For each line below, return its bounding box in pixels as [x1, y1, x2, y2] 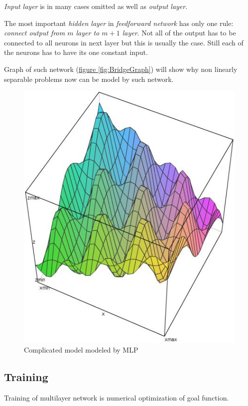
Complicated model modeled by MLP [24, 345, 138, 355]
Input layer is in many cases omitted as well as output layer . [4, 1, 188, 11]
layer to [76, 27, 100, 38]
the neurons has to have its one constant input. [4, 47, 148, 57]
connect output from [4, 27, 65, 38]
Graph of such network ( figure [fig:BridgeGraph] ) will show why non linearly [4, 63, 238, 74]
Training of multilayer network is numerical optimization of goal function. [4, 393, 229, 403]
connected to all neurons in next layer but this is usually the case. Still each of [4, 37, 244, 47]
